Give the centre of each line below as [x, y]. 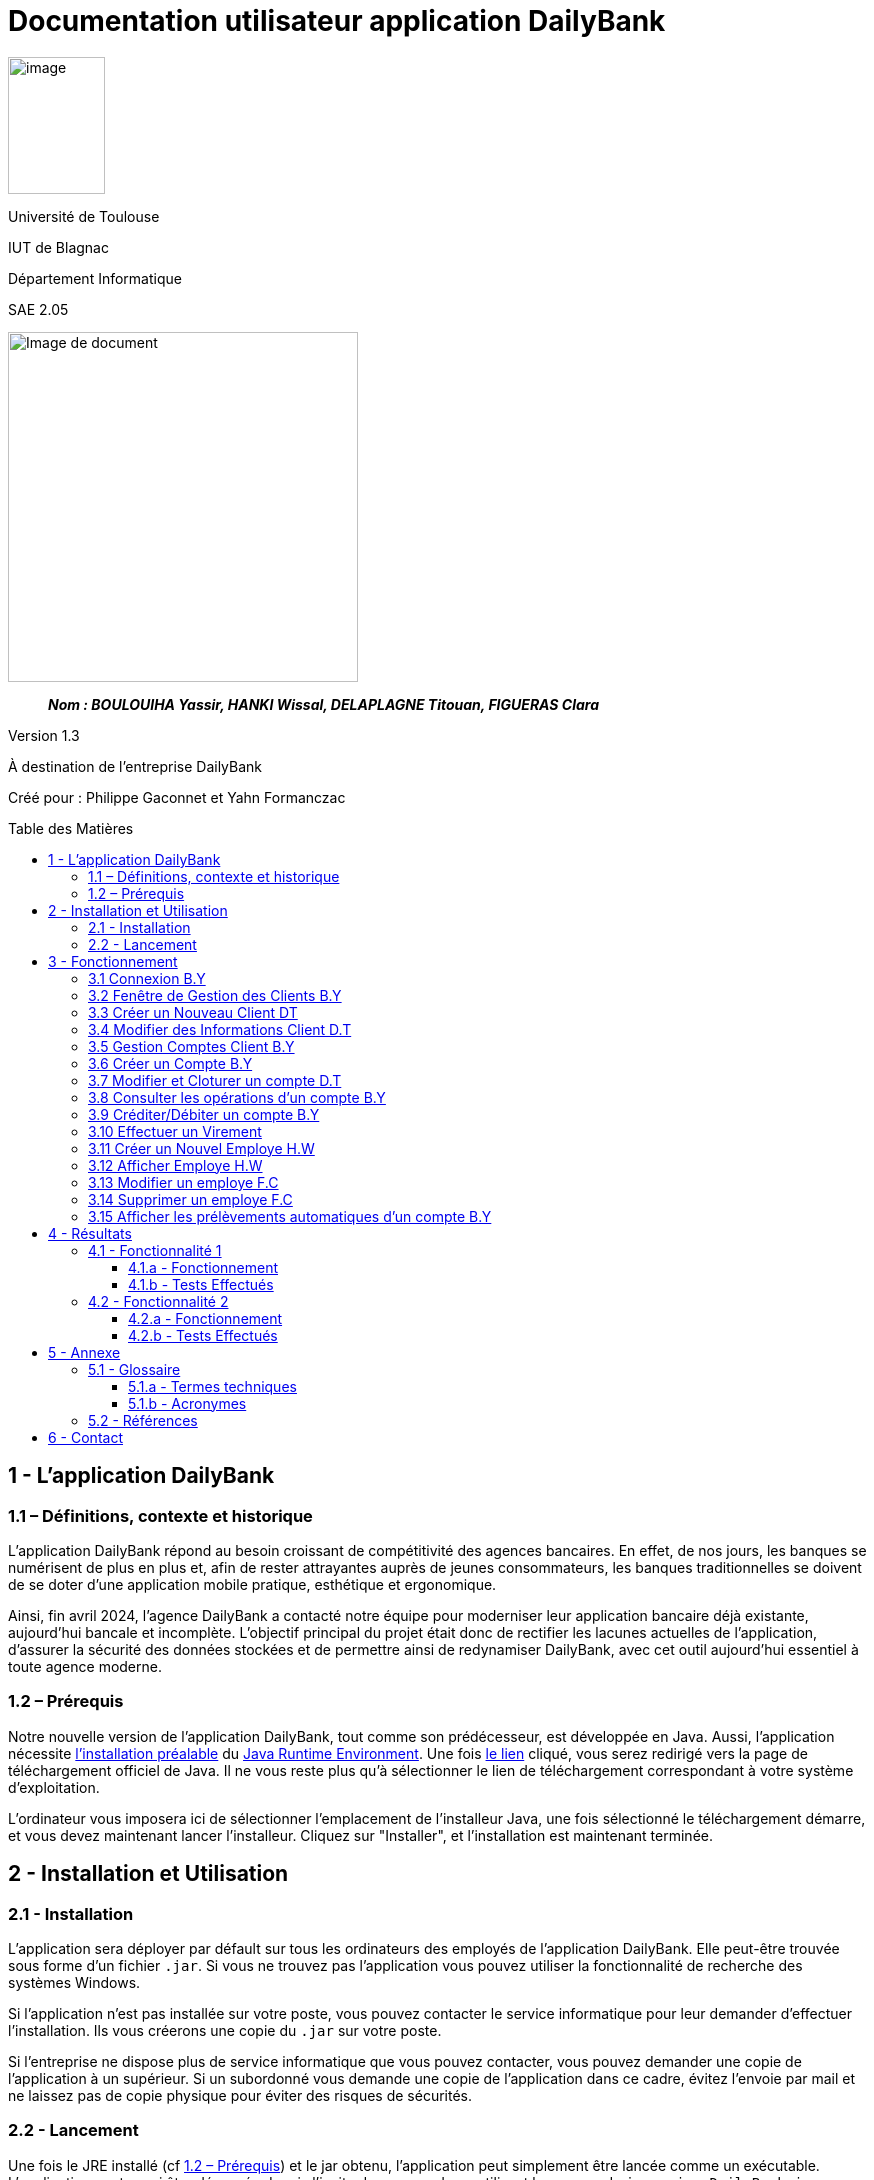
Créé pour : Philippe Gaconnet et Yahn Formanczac [177, 797]
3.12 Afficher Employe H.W [175, 1165]
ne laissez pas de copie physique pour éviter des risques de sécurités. [240, 2095]
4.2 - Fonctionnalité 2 [158, 1301]
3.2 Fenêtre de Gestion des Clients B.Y [215, 995]
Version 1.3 [44, 735]
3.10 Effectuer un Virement [175, 1131]
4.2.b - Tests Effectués [203, 1335]
